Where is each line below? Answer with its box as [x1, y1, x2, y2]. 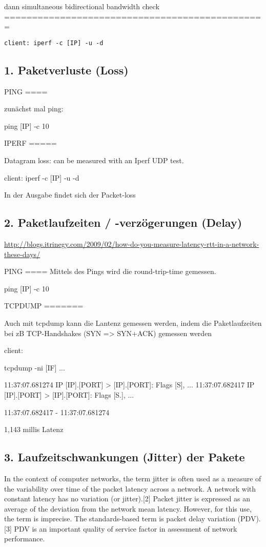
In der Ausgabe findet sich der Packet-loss [4, 189, 136, 200]
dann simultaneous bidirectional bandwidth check [4, 1, 159, 11]
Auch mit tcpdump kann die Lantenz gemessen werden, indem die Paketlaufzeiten [4, 317, 262, 328]
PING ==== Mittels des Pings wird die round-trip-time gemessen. [4, 266, 216, 277]
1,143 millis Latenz [4, 424, 64, 435]
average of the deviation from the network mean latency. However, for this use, [4, 503, 252, 514]
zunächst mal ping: [4, 103, 64, 114]
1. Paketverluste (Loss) [4, 62, 129, 77]
